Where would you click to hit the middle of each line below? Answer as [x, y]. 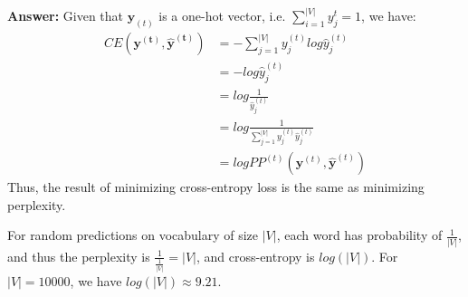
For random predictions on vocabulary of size [133, 235]
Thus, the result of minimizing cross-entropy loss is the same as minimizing [216, 187]
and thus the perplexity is [79, 256]
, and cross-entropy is [255, 256]
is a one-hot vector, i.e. [222, 16]
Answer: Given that [66, 16]
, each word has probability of [359, 235]
